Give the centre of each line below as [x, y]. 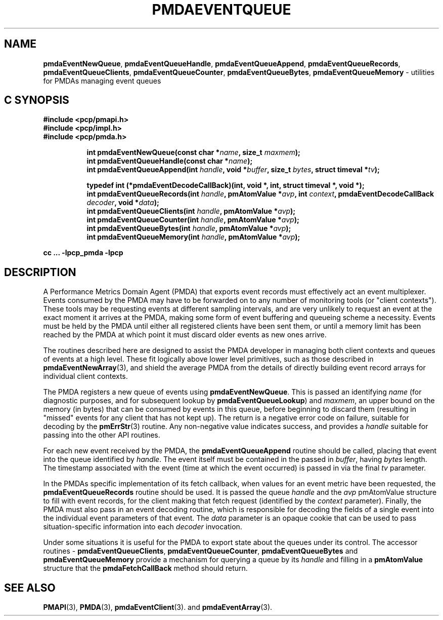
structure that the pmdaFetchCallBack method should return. [145, 568]
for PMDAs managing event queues [102, 81]
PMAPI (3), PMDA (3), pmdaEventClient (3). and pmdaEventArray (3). [158, 607]
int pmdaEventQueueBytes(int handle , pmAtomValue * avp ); [189, 228]
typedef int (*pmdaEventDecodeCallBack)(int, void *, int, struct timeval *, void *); [226, 185]
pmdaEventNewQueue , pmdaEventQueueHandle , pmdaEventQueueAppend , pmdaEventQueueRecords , [222, 63]
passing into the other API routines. [102, 435]
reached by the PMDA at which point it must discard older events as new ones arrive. [185, 335]
